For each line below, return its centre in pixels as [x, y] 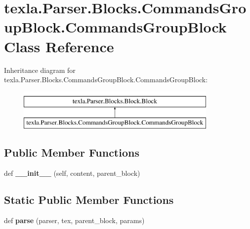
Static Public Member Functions [89, 200]
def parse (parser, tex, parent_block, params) [74, 220]
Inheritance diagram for [40, 70]
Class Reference [59, 46]
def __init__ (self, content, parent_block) [72, 173]
